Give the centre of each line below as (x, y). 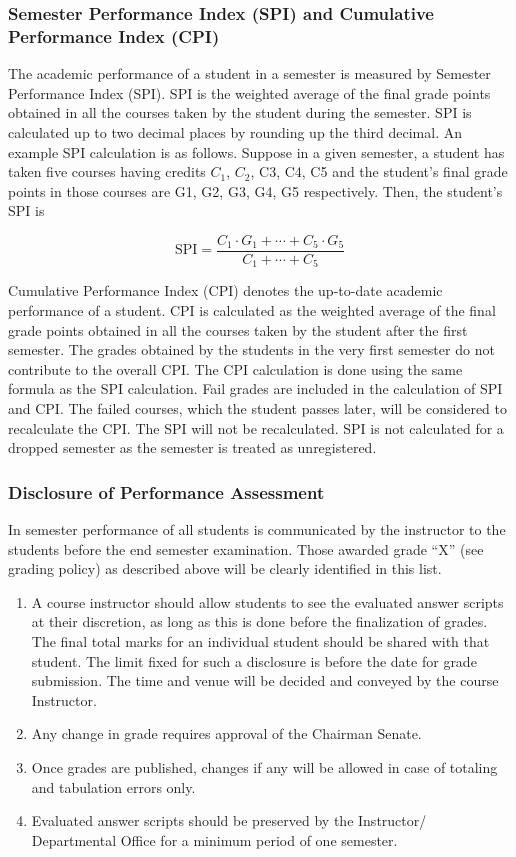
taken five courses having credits (107, 171)
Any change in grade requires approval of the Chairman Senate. (226, 733)
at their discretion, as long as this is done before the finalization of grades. (259, 621)
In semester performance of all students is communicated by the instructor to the (257, 528)
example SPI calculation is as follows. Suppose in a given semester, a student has (256, 151)
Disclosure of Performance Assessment (166, 491)
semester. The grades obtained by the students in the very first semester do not (251, 349)
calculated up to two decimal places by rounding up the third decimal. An (235, 131)
